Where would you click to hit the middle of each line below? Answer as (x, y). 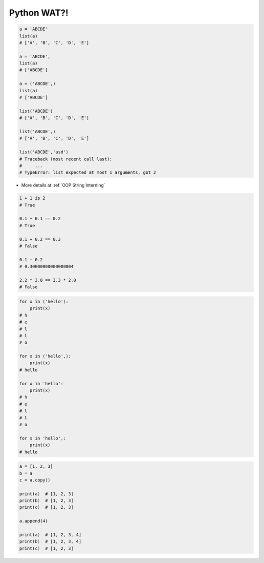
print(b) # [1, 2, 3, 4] (50, 542)
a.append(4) (34, 521)
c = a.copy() (35, 480)
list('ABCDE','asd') (44, 152)
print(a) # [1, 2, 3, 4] (50, 535)
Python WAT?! (39, 13)
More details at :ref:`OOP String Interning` (63, 185)
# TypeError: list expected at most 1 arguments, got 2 (88, 173)
